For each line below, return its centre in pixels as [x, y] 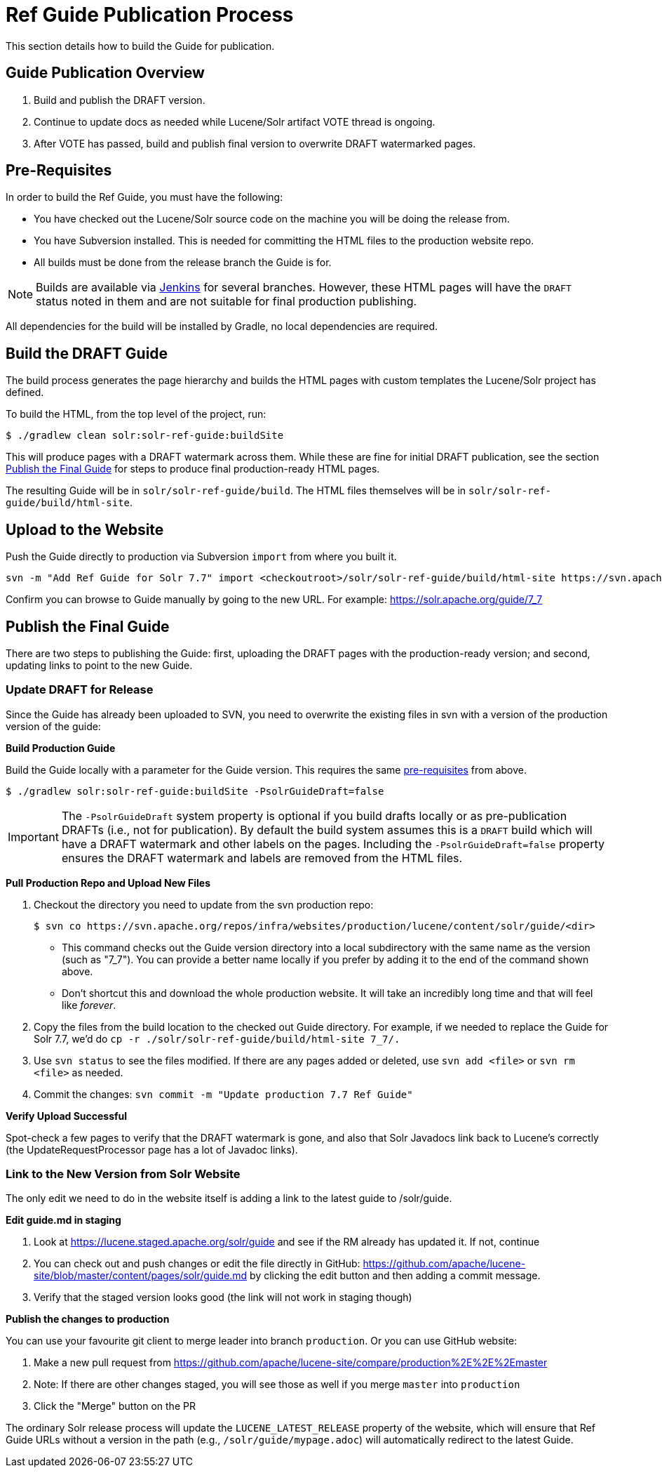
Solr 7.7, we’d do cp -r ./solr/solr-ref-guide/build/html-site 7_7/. [217, 1038]
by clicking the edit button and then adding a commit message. [395, 1276]
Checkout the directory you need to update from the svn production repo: [204, 904]
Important [33, 837]
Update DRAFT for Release [80, 690]
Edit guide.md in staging [63, 1220]
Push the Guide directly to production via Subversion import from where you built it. [201, 557]
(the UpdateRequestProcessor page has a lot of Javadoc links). [152, 1149]
